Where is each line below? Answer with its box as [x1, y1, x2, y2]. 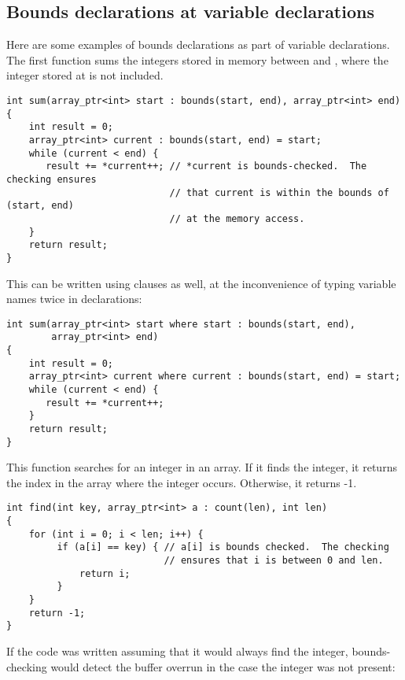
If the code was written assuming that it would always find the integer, [6, 643, 348, 660]
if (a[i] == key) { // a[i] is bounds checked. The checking [57, 541, 389, 553]
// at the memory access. [169, 213, 305, 224]
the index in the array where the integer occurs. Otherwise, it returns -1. [6, 474, 357, 490]
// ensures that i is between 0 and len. [164, 555, 384, 567]
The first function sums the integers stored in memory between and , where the [6, 51, 388, 68]
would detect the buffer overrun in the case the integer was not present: [50, 658, 396, 674]
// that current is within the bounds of [169, 187, 389, 198]
